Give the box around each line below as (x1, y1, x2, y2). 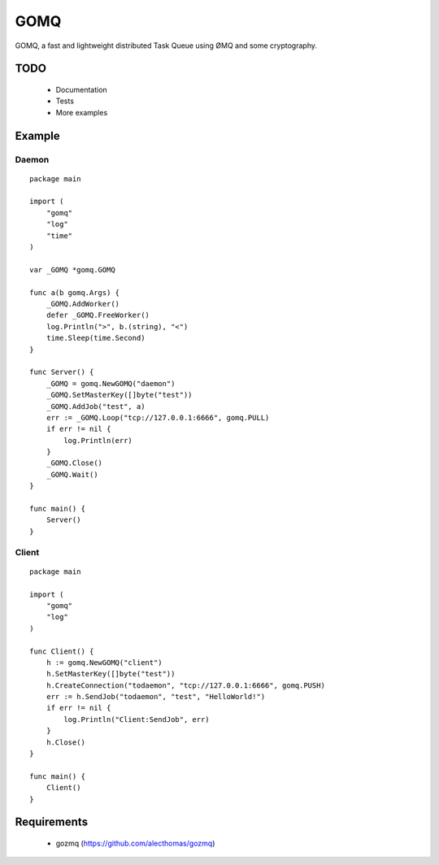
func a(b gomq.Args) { (29, 288, 120, 297)
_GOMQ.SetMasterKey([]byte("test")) (46, 390, 193, 400)
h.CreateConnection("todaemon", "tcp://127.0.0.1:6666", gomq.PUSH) (46, 680, 325, 690)
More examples (55, 107, 108, 117)
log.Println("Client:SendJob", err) (63, 715, 211, 724)
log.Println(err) (63, 436, 133, 445)
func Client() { (29, 646, 94, 656)
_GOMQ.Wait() (46, 470, 98, 479)
